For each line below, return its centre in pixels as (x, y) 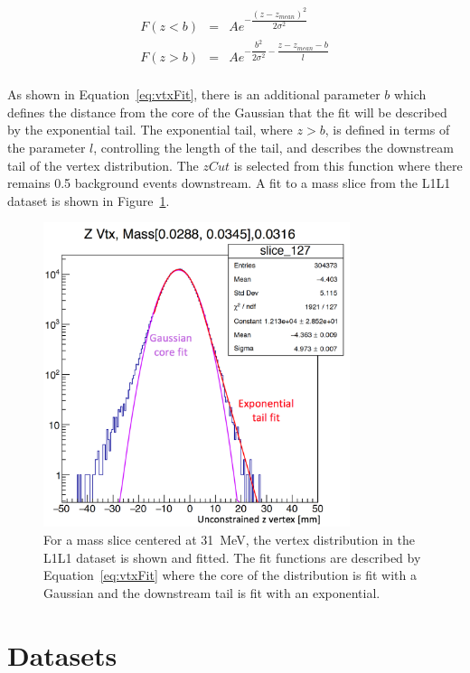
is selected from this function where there (348, 165)
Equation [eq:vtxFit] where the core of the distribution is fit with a (230, 575)
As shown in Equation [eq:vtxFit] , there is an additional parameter (194, 94)
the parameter (47, 147)
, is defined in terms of (387, 130)
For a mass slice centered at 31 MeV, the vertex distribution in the (229, 540)
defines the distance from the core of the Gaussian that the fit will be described (227, 112)
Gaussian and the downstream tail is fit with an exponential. (212, 592)
